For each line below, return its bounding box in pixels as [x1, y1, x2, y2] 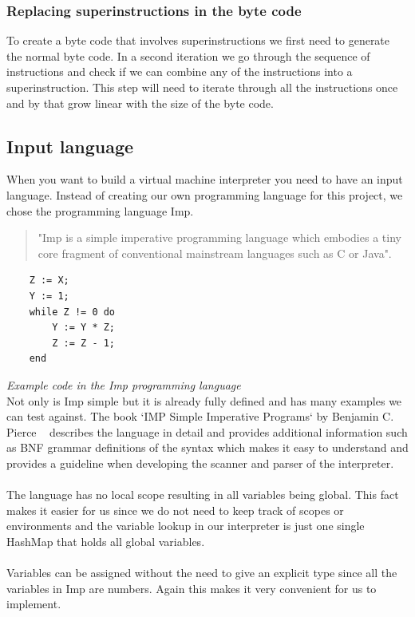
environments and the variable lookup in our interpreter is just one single [6, 517, 365, 534]
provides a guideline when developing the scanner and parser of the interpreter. [6, 454, 394, 471]
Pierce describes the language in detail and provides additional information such [6, 423, 408, 440]
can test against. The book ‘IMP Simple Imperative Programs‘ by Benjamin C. [6, 408, 394, 425]
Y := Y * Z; [52, 322, 116, 334]
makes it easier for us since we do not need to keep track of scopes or [6, 501, 344, 518]
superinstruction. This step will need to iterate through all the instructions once [6, 79, 398, 95]
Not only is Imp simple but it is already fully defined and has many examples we [6, 392, 402, 409]
